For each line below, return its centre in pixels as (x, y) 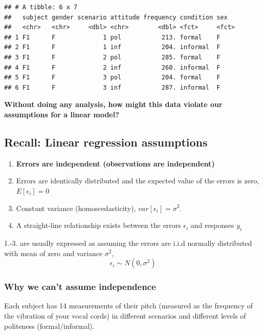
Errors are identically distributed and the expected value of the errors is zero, (138, 181)
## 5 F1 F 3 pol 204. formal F (112, 78)
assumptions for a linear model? (62, 114)
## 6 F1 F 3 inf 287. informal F (112, 87)
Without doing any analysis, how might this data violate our (113, 104)
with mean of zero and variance (53, 253)
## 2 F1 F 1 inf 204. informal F (112, 47)
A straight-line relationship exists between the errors (98, 225)
